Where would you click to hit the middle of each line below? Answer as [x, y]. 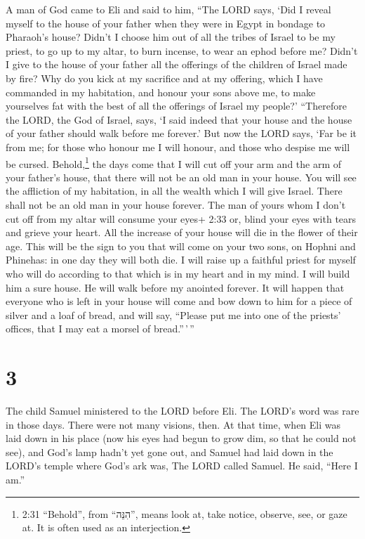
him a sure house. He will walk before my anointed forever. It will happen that [175, 287]
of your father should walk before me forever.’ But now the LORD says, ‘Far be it [181, 133]
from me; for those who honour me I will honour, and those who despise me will [178, 147]
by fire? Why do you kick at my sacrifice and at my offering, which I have [164, 78]
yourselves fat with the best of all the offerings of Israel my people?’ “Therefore [176, 106]
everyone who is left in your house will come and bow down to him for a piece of [179, 301]
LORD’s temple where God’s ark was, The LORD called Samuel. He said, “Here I [182, 466]
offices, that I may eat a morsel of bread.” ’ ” [100, 329]
